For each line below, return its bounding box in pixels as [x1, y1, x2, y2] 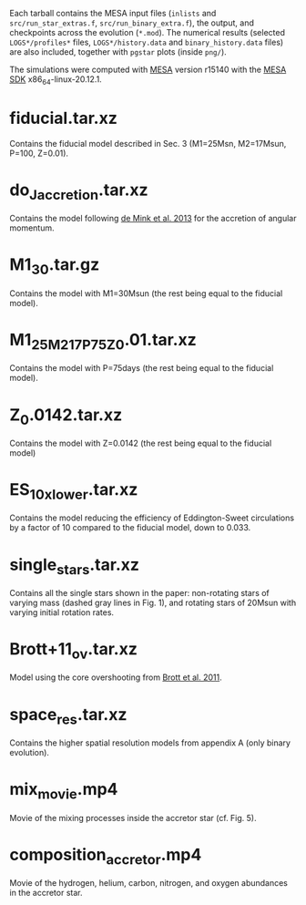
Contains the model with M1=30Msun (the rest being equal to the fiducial [9, 287, 283, 299]
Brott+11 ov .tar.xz [9, 639, 138, 663]
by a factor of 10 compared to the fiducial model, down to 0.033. [9, 522, 251, 533]
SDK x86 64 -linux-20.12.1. [9, 74, 102, 87]
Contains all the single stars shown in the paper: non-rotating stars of [9, 587, 270, 598]
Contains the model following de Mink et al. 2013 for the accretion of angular [9, 213, 297, 224]
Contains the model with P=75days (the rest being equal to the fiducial [9, 363, 274, 374]
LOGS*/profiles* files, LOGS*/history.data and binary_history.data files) [9, 36, 284, 47]
